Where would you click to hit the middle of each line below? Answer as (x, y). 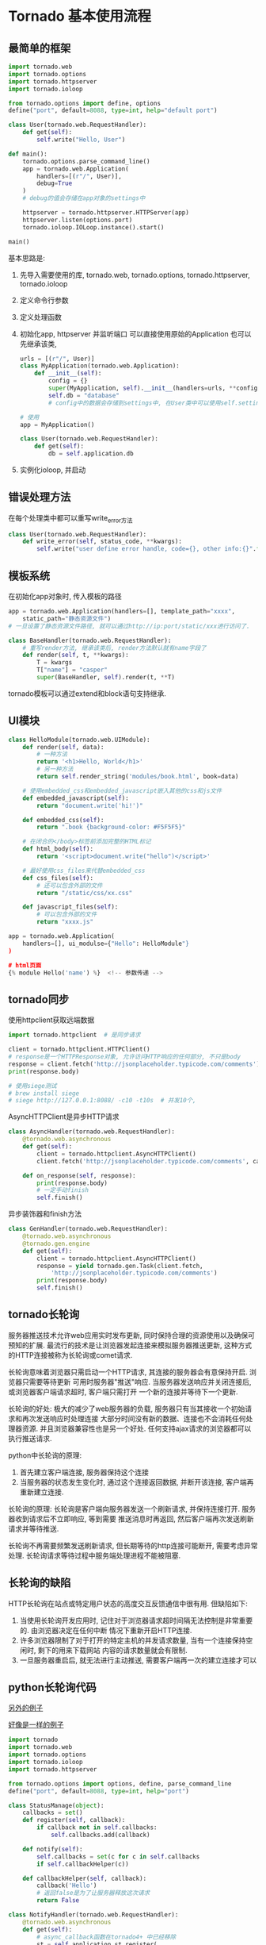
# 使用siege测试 (32, 1086)
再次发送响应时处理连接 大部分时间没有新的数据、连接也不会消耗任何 (134, 1418)
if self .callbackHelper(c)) (83, 1864)
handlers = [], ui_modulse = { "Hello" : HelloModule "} (106, 944)
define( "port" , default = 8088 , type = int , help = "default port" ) (113, 111)
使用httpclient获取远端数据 (51, 1020)
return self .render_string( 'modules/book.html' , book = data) (138, 777)
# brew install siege (44, 1093)
